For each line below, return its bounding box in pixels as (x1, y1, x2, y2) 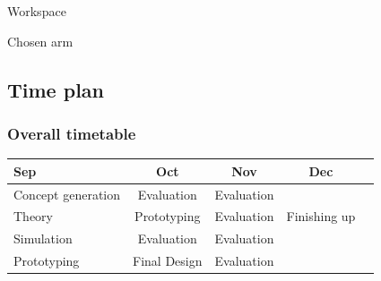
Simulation (13, 229, 73, 248)
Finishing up (286, 207, 356, 226)
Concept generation (13, 184, 121, 203)
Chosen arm (7, 31, 74, 50)
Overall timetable (7, 122, 136, 144)
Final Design (133, 251, 203, 270)
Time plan (7, 75, 105, 103)
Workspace (7, 2, 66, 20)
